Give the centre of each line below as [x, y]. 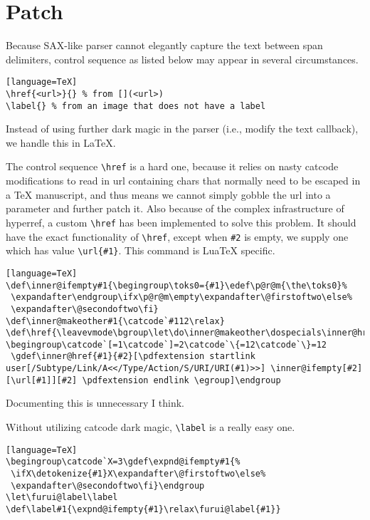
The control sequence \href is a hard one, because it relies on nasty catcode [172, 166]
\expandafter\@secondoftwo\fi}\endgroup [108, 485]
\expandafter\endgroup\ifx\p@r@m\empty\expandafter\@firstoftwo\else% [181, 297]
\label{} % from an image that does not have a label [136, 106]
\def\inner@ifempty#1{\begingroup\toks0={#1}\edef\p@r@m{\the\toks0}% [176, 285]
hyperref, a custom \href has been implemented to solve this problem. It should [181, 222]
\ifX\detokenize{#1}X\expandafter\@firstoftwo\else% [138, 474]
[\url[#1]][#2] [42, 380]
